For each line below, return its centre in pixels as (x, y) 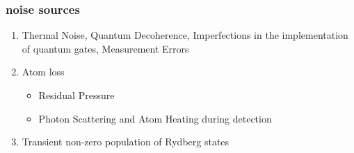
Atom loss (43, 72)
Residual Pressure (77, 95)
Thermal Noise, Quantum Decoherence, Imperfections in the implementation (185, 35)
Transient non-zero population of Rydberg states (126, 142)
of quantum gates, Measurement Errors (105, 48)
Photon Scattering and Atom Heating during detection (155, 118)
